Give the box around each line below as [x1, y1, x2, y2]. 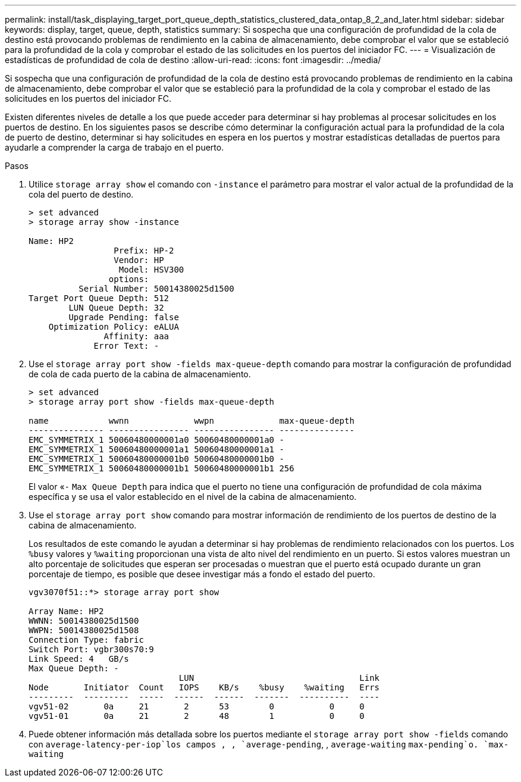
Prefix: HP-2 [114, 246, 174, 255]
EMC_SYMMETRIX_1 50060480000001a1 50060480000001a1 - [29, 445, 284, 454]
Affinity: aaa [103, 331, 170, 341]
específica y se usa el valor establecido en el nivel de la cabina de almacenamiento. [29, 492, 357, 502]
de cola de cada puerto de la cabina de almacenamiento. [29, 369, 251, 379]
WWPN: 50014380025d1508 [29, 625, 139, 635]
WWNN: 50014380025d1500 [29, 616, 139, 625]
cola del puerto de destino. [29, 189, 134, 199]
